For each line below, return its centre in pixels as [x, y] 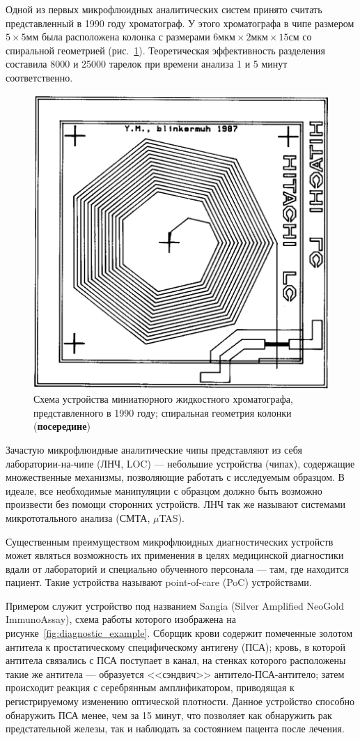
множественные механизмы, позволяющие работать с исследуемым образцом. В [175, 477]
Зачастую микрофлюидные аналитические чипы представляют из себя [154, 449]
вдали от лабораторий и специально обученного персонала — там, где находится [177, 568]
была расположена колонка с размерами [126, 37]
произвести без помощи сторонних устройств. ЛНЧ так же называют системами [176, 504]
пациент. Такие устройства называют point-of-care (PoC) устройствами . [159, 582]
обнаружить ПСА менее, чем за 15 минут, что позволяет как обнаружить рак [169, 715]
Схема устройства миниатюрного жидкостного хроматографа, [163, 399]
